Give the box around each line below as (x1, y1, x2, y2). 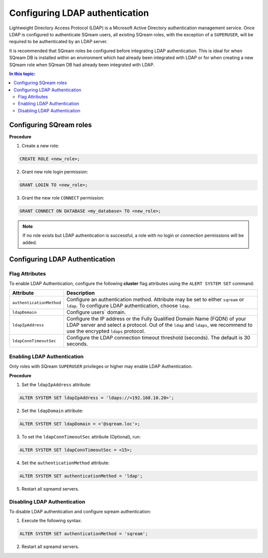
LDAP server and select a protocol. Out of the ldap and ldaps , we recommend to (66, 322, 253, 329)
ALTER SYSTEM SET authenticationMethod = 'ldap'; (19, 473, 143, 479)
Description (66, 289, 95, 296)
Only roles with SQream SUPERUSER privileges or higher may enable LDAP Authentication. (9, 363, 193, 369)
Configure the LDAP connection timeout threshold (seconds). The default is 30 (66, 334, 251, 341)
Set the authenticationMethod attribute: (21, 460, 110, 466)
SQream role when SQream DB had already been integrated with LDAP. (9, 62, 155, 68)
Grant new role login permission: (21, 169, 88, 175)
